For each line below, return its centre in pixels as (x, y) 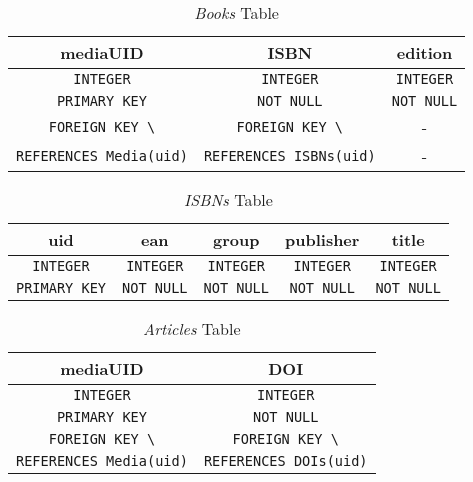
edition (424, 52)
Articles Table (192, 328)
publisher (322, 239)
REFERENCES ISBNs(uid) (289, 155)
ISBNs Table (228, 199)
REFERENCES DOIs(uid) (285, 461)
